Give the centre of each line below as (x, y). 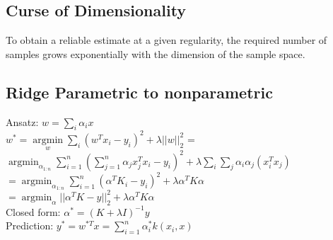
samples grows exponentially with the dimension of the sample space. (156, 53)
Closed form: (33, 211)
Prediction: (30, 225)
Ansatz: (22, 121)
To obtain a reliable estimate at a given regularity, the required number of (166, 40)
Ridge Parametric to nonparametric (139, 92)
